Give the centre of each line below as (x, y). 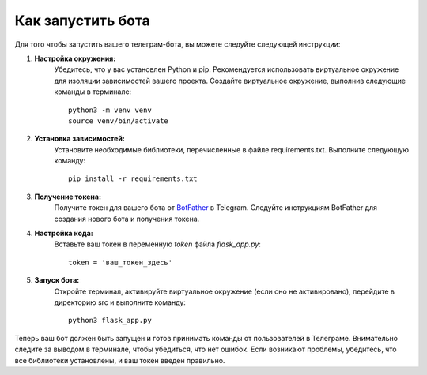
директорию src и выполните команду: (120, 302)
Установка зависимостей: (80, 139)
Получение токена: (68, 197)
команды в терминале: (93, 92)
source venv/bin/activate (119, 121)
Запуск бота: (57, 280)
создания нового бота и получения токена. (127, 219)
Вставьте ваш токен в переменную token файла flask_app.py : (157, 244)
